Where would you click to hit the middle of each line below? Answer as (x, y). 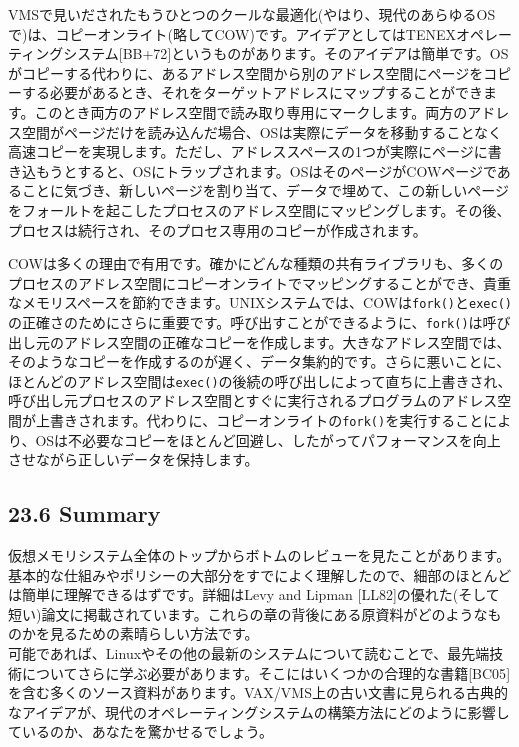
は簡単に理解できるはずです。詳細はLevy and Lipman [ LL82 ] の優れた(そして (254, 594)
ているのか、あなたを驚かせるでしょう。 (140, 731)
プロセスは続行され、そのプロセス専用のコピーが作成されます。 (217, 229)
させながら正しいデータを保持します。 (133, 459)
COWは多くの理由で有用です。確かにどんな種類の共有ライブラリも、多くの (256, 263)
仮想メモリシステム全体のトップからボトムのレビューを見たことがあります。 (259, 555)
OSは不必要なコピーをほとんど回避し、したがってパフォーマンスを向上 (268, 439)
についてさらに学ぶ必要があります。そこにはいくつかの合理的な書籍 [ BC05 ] (266, 672)
